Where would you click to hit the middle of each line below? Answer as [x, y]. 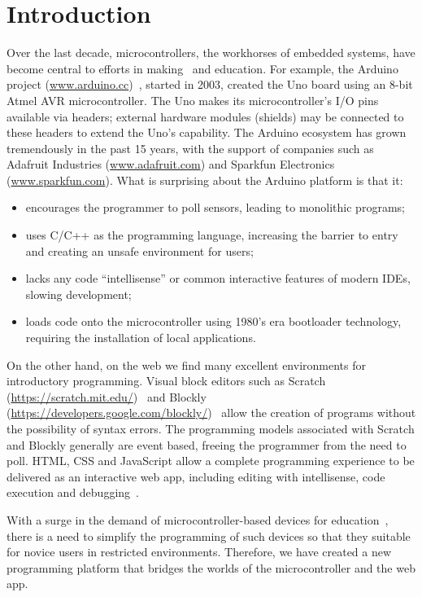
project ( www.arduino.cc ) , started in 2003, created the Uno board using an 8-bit [210, 84]
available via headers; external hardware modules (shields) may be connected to [205, 116]
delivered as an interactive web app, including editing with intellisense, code [196, 476]
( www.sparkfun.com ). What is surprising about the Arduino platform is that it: [205, 180]
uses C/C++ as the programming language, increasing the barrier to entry [212, 235]
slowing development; [78, 294]
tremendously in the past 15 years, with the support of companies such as [190, 148]
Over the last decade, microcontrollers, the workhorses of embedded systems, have [211, 53]
